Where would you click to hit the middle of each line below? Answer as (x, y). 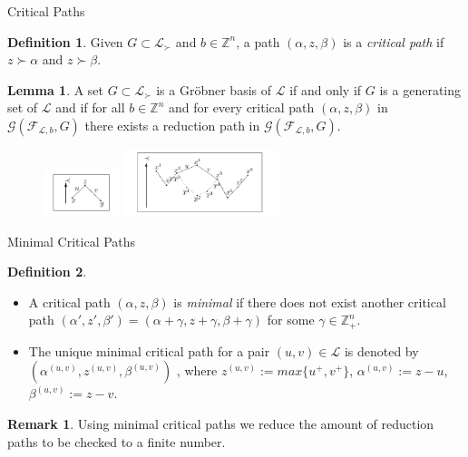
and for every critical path (241, 107)
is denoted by (381, 350)
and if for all (90, 107)
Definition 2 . (47, 272)
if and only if (326, 89)
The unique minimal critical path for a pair (149, 350)
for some (291, 320)
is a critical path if (394, 41)
